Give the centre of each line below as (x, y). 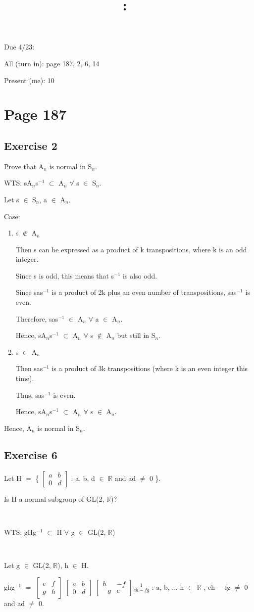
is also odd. (140, 275)
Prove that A (24, 166)
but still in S (136, 335)
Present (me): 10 (29, 80)
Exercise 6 (31, 454)
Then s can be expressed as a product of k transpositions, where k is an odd (131, 249)
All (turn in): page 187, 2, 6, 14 (52, 63)
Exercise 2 (31, 145)
